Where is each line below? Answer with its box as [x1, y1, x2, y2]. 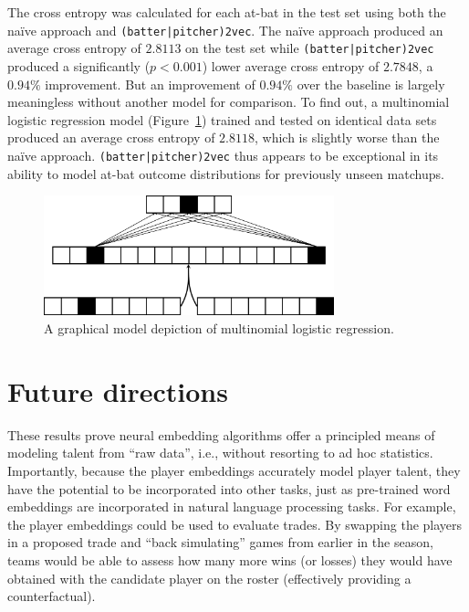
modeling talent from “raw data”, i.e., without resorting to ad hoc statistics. [7, 443, 433, 462]
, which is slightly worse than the [254, 128, 440, 147]
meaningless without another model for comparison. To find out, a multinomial [7, 92, 450, 111]
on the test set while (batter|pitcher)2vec [185, 38, 434, 58]
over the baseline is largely [297, 74, 445, 93]
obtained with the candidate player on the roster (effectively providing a [7, 568, 412, 587]
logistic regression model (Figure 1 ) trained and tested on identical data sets [7, 110, 437, 129]
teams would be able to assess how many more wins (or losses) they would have [7, 550, 453, 569]
